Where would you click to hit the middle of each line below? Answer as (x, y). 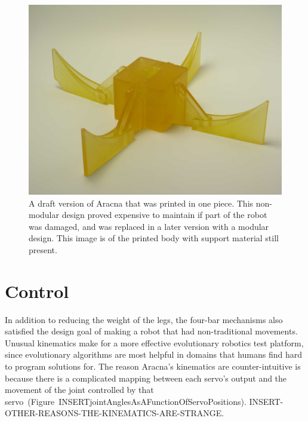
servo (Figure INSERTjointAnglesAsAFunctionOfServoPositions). (126, 401)
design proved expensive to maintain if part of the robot (164, 215)
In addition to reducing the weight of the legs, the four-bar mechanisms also (144, 319)
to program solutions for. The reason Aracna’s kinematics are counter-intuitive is (153, 366)
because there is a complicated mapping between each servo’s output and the (146, 378)
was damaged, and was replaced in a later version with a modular (149, 226)
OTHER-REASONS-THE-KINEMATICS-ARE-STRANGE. (115, 413)
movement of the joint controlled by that (79, 390)
